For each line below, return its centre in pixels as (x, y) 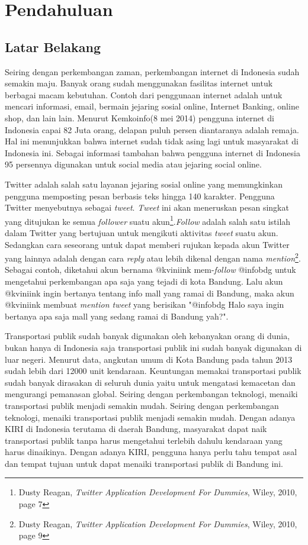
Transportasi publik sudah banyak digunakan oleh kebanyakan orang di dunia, (147, 336)
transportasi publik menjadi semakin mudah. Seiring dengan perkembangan (142, 405)
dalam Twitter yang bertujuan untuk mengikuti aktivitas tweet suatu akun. (142, 232)
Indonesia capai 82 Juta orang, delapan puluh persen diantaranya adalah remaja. (152, 129)
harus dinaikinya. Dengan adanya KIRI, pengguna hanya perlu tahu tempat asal (151, 452)
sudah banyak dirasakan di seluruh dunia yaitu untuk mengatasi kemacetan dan (150, 382)
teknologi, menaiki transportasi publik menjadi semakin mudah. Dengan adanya (150, 417)
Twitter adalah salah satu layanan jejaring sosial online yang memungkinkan (144, 184)
